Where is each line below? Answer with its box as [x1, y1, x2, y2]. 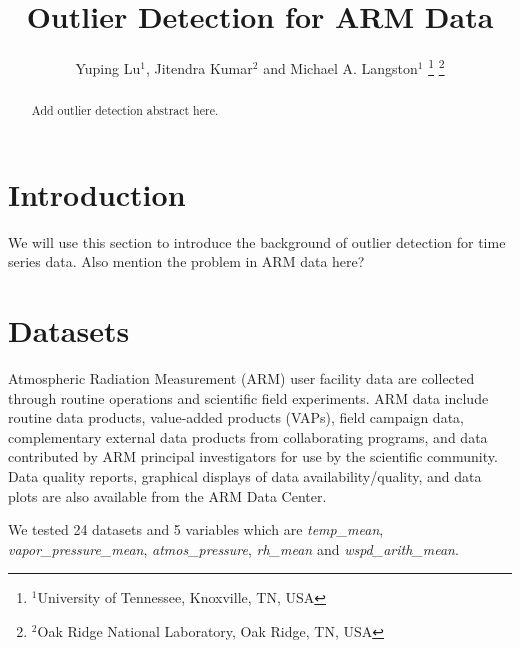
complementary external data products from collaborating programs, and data [8, 426, 488, 447]
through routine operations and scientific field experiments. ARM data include [8, 387, 489, 408]
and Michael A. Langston [263, 57, 418, 78]
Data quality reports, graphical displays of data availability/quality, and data [8, 466, 482, 487]
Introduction [8, 173, 186, 214]
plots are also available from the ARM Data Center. [8, 485, 327, 506]
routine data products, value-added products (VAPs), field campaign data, [8, 407, 464, 428]
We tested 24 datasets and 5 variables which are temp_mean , [8, 519, 384, 540]
